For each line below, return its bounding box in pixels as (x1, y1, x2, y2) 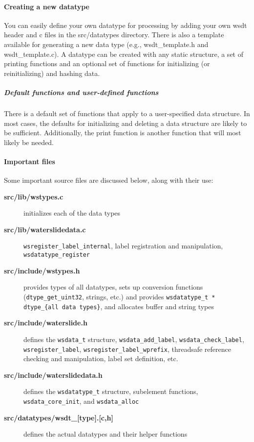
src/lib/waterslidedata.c (4, 224, 86, 234)
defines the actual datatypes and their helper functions (23, 429, 188, 439)
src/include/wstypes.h (4, 265, 80, 275)
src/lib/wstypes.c (4, 191, 63, 201)
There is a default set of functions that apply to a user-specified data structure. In (4, 108, 250, 118)
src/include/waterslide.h (4, 318, 87, 328)
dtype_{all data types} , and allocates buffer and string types (23, 301, 214, 311)
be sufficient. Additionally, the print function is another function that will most (4, 127, 241, 138)
